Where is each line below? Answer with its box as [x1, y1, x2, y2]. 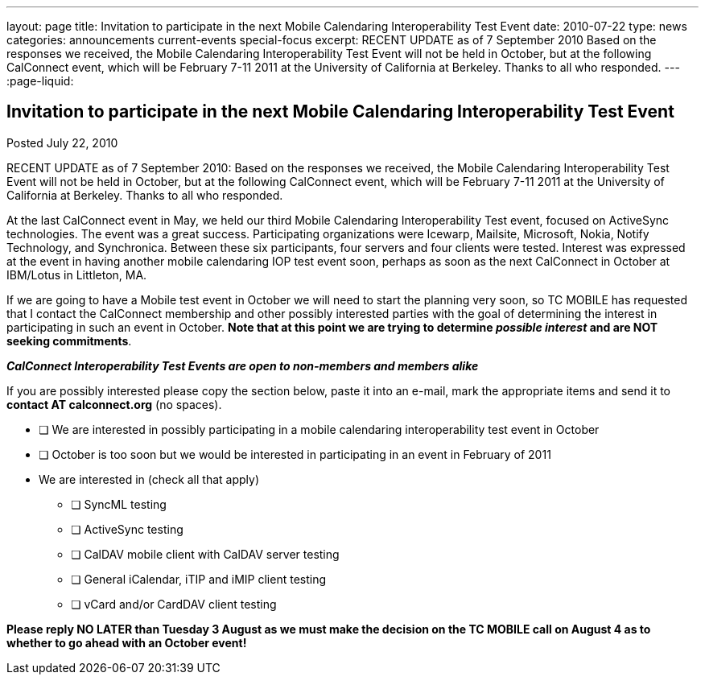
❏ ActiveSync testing [71, 522, 183, 536]
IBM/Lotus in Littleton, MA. [6, 267, 147, 282]
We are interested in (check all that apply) [39, 472, 260, 486]
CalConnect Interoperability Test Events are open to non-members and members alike [6, 358, 479, 373]
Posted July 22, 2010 [6, 135, 118, 150]
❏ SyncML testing [71, 497, 167, 511]
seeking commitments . [6, 333, 132, 348]
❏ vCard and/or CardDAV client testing [71, 596, 277, 611]
